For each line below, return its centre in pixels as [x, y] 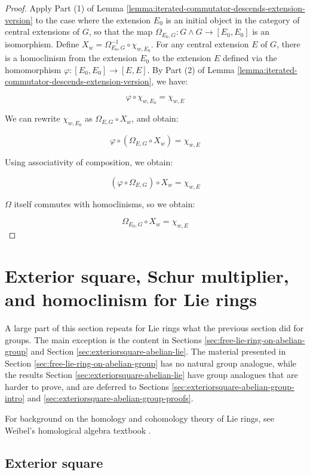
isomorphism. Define [42, 44]
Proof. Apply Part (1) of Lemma [65, 8]
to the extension [182, 58]
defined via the [250, 58]
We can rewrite [33, 118]
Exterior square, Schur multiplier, [147, 275]
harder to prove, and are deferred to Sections [87, 386]
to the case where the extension [93, 19]
